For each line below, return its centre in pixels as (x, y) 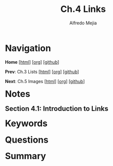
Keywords (26, 123)
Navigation (28, 48)
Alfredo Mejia (83, 23)
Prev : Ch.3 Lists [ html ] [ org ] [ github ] (42, 72)
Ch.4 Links (83, 9)
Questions (27, 140)
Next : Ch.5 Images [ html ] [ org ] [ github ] (45, 81)
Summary (26, 156)
